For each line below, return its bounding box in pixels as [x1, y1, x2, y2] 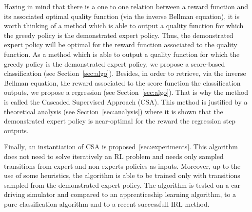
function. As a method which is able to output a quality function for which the [4, 49, 240, 59]
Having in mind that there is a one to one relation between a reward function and [4, 1, 249, 11]
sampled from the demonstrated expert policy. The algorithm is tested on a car [4, 179, 241, 190]
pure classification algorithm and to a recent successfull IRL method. [4, 198, 210, 209]
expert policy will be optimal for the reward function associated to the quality [4, 39, 237, 50]
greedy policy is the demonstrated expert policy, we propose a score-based [4, 58, 225, 69]
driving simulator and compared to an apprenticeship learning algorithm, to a [4, 189, 236, 199]
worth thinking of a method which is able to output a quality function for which [4, 20, 244, 31]
